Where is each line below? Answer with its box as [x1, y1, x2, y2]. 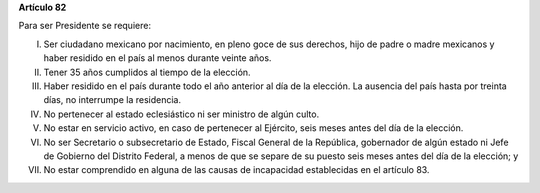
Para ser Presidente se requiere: [18, 20, 152, 32]
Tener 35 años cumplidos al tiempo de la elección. [43, 66, 251, 78]
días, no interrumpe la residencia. [43, 94, 182, 106]
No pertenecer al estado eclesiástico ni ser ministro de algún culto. [43, 108, 320, 120]
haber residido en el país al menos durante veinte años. [43, 52, 272, 64]
